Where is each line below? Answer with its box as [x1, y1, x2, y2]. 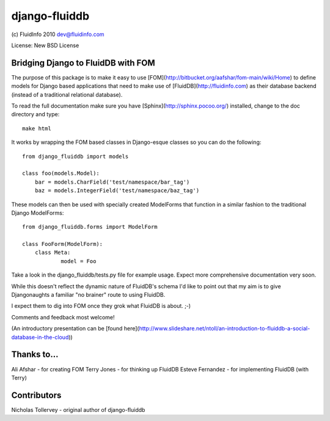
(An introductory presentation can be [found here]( [11, 325, 140, 332]
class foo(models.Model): [22, 170, 100, 177]
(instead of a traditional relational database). [11, 91, 123, 98]
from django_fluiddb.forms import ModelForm [22, 223, 158, 231]
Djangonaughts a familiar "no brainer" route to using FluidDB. [11, 291, 166, 299]
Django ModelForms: [11, 209, 64, 217]
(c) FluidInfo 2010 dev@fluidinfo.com [11, 31, 105, 38]
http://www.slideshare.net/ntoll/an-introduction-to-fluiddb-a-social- [139, 325, 310, 332]
